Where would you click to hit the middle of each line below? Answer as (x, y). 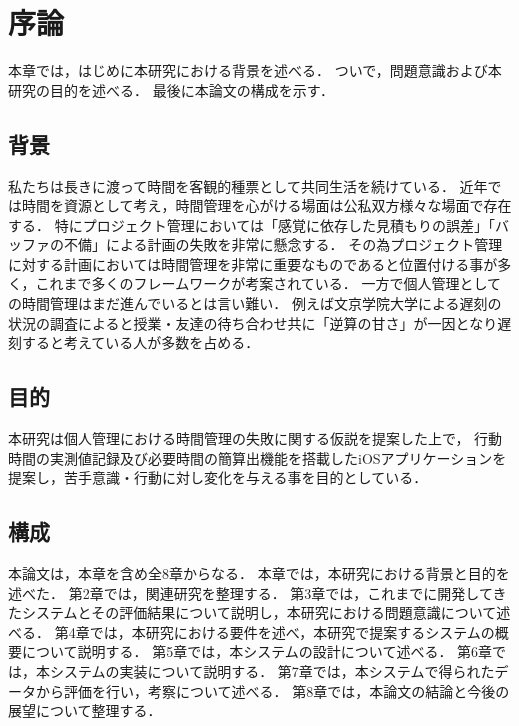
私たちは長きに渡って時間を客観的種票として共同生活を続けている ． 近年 (248, 185)
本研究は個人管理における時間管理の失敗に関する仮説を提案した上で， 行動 (255, 438)
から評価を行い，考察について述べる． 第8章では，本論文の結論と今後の (272, 690)
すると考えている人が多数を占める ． (140, 342)
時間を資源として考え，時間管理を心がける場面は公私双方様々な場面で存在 (266, 205)
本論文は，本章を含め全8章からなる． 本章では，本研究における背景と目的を (259, 573)
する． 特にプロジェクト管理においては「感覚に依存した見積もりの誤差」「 (251, 224)
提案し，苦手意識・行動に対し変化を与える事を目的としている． (218, 477)
